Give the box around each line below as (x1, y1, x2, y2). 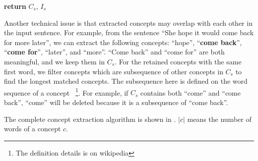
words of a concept (4, 123, 61, 134)
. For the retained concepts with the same (115, 56, 242, 66)
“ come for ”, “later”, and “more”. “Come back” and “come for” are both (4, 47, 225, 57)
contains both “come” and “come (140, 87, 241, 98)
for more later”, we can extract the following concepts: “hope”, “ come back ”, (4, 37, 242, 47)
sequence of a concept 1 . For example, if (4, 86, 129, 98)
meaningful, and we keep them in (4, 56, 105, 66)
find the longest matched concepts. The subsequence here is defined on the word (4, 76, 248, 86)
